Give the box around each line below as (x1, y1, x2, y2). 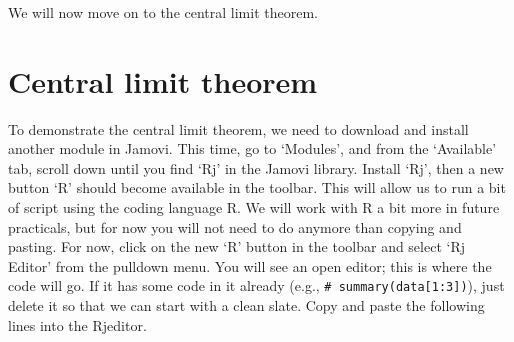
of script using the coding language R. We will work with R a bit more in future (8, 197, 500, 218)
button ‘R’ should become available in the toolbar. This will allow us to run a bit (8, 177, 506, 198)
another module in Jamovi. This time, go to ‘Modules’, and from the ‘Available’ (8, 138, 497, 159)
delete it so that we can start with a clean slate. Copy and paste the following (8, 295, 485, 316)
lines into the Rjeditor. (8, 314, 147, 335)
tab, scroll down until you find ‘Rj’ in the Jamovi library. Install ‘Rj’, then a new (8, 157, 504, 178)
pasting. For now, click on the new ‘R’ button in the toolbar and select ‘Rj (8, 236, 466, 257)
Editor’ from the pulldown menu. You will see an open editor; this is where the (8, 255, 492, 276)
